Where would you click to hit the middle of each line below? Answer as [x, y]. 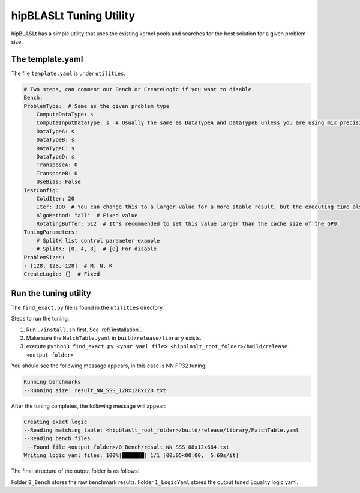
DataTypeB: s [55, 140]
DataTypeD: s [55, 156]
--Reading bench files [57, 439]
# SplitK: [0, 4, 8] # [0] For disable [97, 249]
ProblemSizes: [44, 257]
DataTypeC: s [55, 148]
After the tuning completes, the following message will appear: [88, 406]
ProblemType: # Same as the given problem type [97, 106]
